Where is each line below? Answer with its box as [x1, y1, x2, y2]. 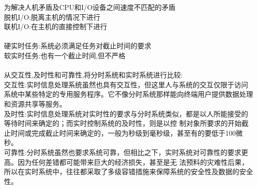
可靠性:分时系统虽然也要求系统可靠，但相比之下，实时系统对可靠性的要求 [4, 147, 241, 157]
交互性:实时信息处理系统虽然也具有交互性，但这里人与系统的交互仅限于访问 [4, 79, 248, 89]
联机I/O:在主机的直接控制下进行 [4, 21, 107, 32]
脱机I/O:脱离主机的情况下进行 [4, 11, 100, 22]
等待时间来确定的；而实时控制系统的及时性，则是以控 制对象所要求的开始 [4, 118, 242, 128]
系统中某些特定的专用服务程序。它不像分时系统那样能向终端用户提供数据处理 [4, 89, 253, 99]
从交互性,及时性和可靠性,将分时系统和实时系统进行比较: [4, 70, 183, 80]
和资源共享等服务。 [4, 98, 66, 109]
